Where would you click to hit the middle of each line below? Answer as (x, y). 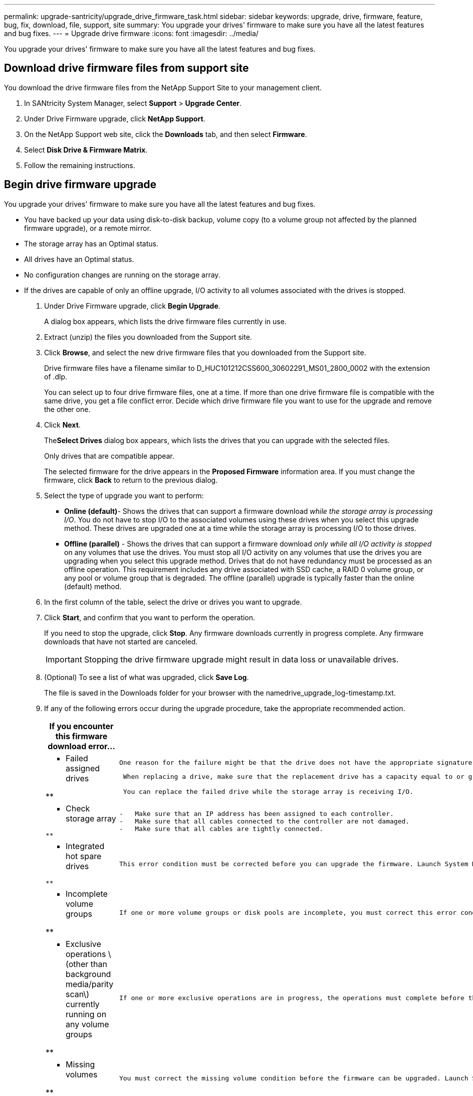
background (88, 974)
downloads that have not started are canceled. (121, 641)
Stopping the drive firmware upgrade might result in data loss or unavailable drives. (241, 659)
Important (64, 659)
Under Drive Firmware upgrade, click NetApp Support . (115, 118)
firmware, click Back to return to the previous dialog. (131, 480)
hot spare (84, 856)
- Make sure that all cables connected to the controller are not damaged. (264, 821)
